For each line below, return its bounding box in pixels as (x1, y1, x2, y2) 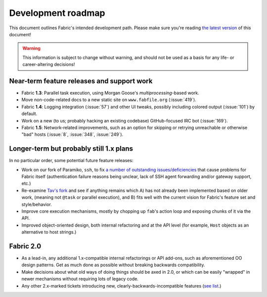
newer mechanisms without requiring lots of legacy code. (21, 276, 138, 282)
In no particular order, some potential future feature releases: (9, 158, 133, 164)
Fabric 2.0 (9, 242, 42, 250)
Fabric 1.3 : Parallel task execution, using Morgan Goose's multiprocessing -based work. (21, 90, 200, 96)
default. (21, 111, 38, 117)
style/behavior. (21, 201, 52, 207)
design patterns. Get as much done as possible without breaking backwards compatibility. (21, 262, 205, 268)
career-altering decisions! (22, 61, 75, 67)
